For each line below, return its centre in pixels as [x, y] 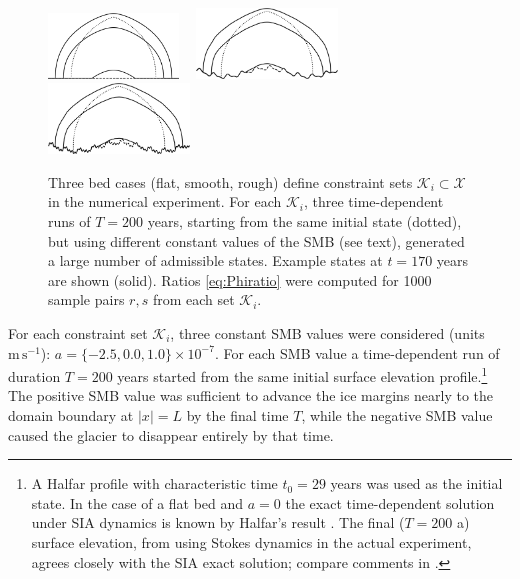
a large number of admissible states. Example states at [215, 260]
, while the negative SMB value [397, 415]
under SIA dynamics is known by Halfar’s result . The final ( [218, 522]
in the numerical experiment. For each [165, 201]
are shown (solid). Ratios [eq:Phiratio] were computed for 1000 [240, 279]
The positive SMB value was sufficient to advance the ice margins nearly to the [251, 395]
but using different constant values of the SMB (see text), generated [256, 240]
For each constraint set [78, 333]
